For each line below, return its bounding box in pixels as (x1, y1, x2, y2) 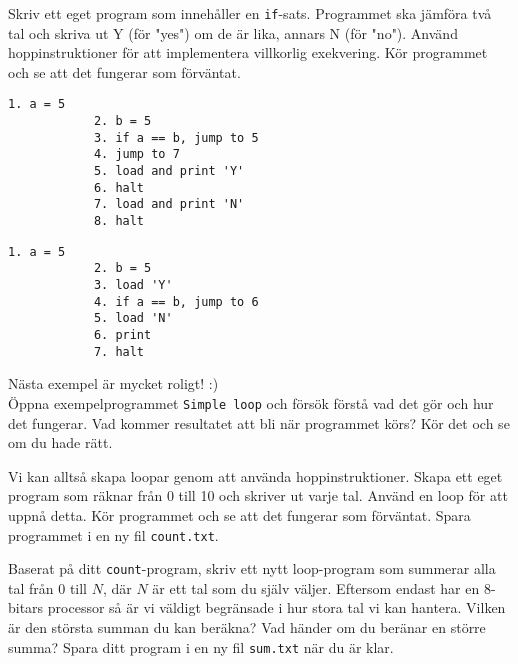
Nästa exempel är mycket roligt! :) (8, 373, 219, 394)
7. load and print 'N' (93, 197, 245, 212)
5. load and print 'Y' (93, 164, 245, 179)
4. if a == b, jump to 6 (93, 294, 259, 309)
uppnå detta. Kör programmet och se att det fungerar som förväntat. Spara (8, 504, 471, 525)
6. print (93, 327, 152, 342)
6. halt (93, 180, 145, 195)
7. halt (93, 344, 145, 359)
